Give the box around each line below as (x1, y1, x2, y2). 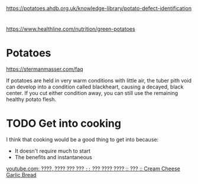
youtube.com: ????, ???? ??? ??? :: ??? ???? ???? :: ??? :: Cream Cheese (6, 165, 180, 172)
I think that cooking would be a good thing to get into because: (6, 136, 158, 143)
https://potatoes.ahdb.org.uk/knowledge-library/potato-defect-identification (6, 5, 192, 12)
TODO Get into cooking (6, 117, 121, 130)
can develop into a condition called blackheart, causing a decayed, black (6, 83, 184, 90)
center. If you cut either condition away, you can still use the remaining (6, 90, 178, 97)
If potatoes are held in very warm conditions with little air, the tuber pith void (6, 77, 192, 84)
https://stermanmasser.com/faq (6, 65, 83, 73)
